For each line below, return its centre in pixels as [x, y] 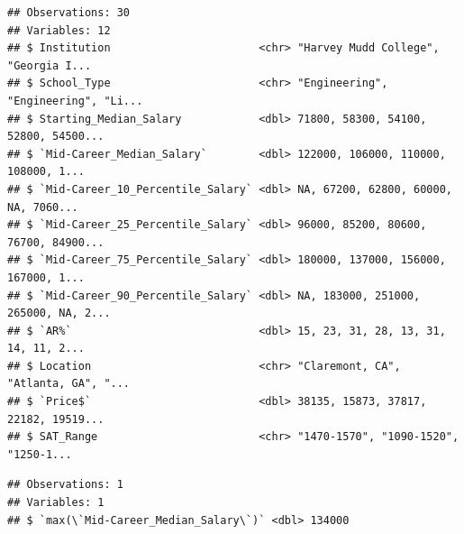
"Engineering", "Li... [75, 101]
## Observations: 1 [65, 485]
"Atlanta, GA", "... [69, 384]
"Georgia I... [50, 65]
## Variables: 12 [59, 30]
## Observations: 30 [69, 13]
